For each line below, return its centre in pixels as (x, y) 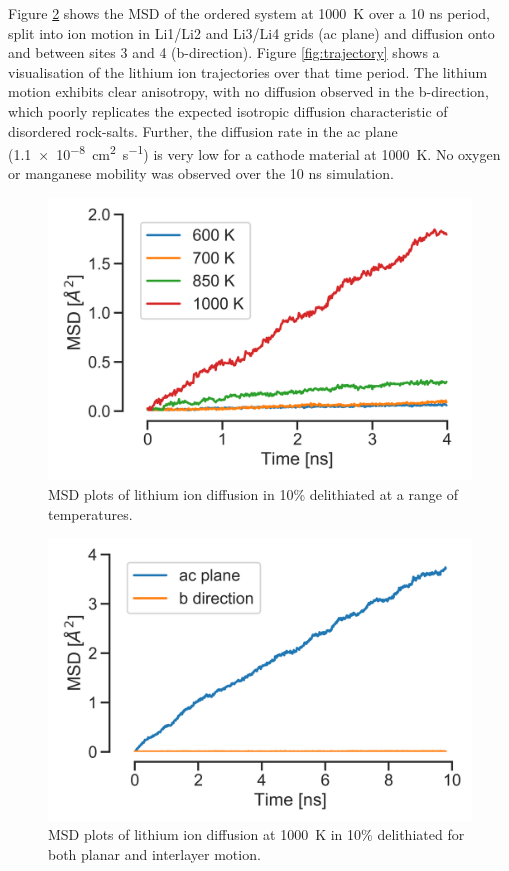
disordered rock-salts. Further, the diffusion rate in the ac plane (203, 130)
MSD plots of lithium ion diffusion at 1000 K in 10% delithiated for (256, 834)
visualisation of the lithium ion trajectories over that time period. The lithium (248, 71)
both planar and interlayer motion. (154, 853)
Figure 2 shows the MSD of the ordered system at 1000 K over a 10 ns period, (249, 13)
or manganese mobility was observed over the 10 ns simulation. (201, 173)
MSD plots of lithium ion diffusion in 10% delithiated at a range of (253, 493)
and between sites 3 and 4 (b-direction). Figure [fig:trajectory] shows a (224, 52)
